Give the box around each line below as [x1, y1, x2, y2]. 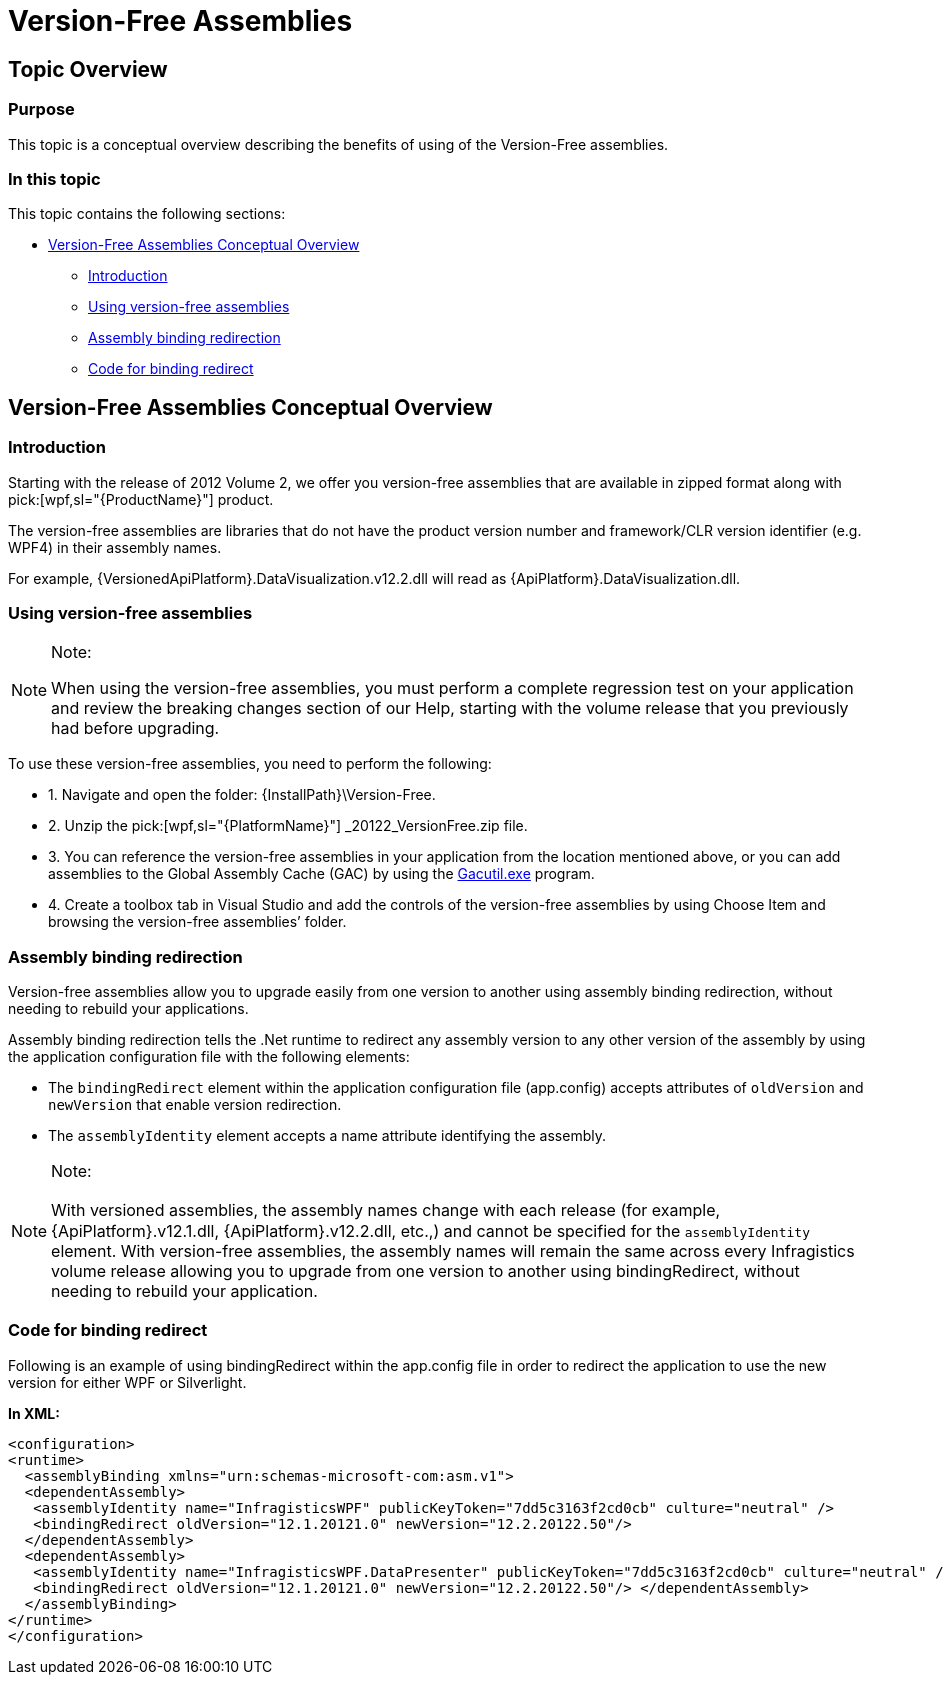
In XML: [8, 1404, 60, 1422]
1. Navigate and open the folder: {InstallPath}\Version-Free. [48, 786, 436, 804]
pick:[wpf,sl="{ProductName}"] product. [8, 490, 274, 508]
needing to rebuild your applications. [8, 1000, 249, 1018]
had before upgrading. [51, 718, 220, 739]
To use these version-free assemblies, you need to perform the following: [8, 755, 492, 773]
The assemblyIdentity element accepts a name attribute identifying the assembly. [48, 1127, 606, 1145]
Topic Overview [8, 56, 168, 82]
